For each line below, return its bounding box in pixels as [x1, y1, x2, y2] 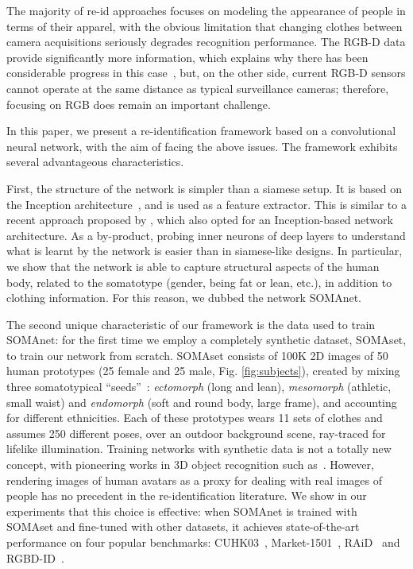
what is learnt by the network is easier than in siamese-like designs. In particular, [6, 242, 403, 259]
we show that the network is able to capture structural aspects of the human [6, 257, 380, 274]
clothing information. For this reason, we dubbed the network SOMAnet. [6, 289, 362, 306]
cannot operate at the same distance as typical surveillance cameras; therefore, [6, 79, 389, 96]
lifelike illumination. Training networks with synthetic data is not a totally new [6, 440, 392, 457]
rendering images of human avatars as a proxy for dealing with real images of [6, 471, 383, 488]
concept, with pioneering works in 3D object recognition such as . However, [6, 456, 374, 473]
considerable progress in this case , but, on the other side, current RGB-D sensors [6, 64, 406, 81]
